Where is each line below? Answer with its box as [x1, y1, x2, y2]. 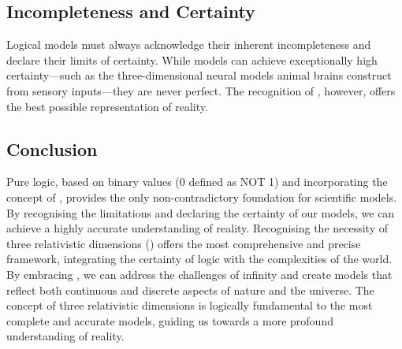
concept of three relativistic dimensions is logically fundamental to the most [6, 297, 373, 314]
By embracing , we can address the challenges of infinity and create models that [6, 265, 393, 282]
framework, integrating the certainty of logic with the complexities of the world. [6, 251, 393, 267]
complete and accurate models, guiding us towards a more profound [6, 312, 333, 329]
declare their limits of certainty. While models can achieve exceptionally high [6, 51, 378, 68]
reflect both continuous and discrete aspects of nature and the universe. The [6, 281, 374, 298]
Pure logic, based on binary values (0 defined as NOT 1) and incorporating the [6, 173, 388, 190]
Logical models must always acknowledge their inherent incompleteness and [6, 36, 371, 53]
